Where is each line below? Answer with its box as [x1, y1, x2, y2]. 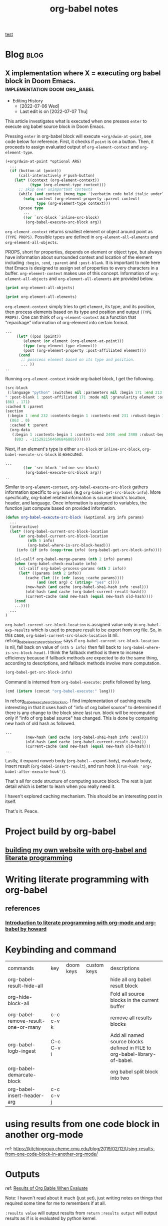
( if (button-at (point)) [9, 168, 61, 173]
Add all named [110, 1032, 144, 1039]
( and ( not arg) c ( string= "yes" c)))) [36, 580, 120, 585]
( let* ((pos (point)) [16, 334, 61, 339]
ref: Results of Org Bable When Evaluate [5, 1185, 88, 1191]
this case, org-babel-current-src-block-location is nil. [5, 632, 119, 638]
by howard [20, 925, 47, 932]
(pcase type [18, 205, 43, 211]
